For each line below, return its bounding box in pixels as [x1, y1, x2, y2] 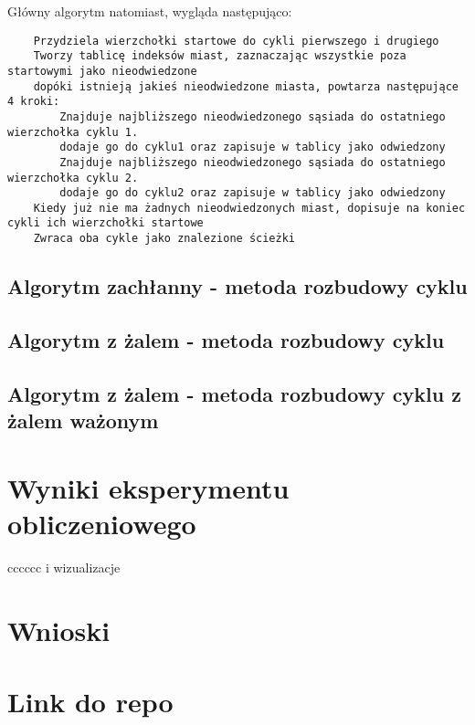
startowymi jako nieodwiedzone [7, 64, 197, 78]
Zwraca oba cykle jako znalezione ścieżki [33, 232, 295, 246]
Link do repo [7, 682, 174, 720]
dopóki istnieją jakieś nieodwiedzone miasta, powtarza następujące [33, 79, 459, 93]
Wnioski [7, 611, 111, 648]
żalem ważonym [7, 406, 159, 435]
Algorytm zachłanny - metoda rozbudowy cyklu [7, 272, 468, 300]
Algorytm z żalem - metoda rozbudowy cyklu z [7, 379, 461, 407]
